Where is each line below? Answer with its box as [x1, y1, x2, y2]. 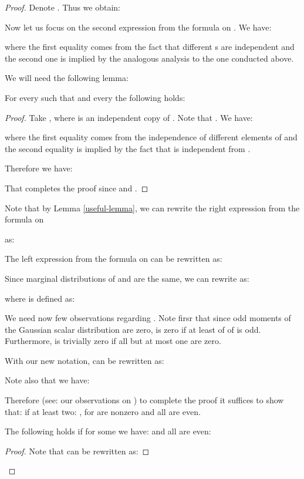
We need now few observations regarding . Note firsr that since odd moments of [5, 312, 291, 324]
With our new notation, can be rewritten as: [5, 354, 164, 366]
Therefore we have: [5, 162, 73, 174]
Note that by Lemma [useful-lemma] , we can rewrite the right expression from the [5, 201, 300, 214]
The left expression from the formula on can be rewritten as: [5, 252, 222, 265]
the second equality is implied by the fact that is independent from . [5, 142, 251, 154]
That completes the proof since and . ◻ [5, 181, 148, 194]
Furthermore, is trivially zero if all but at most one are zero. [5, 335, 221, 347]
